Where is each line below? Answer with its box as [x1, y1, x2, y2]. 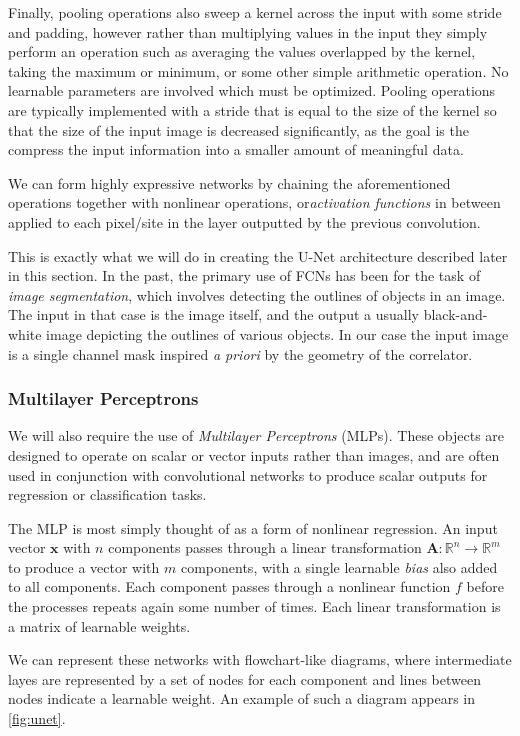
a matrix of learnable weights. [8, 615, 191, 636]
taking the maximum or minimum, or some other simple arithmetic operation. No [8, 60, 509, 81]
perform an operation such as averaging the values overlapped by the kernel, [8, 41, 476, 62]
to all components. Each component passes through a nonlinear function [8, 576, 451, 597]
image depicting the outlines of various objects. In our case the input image [46, 323, 509, 344]
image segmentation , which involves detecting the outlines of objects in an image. [8, 284, 506, 305]
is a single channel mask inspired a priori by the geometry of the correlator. [8, 343, 473, 364]
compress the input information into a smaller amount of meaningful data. [8, 139, 464, 160]
